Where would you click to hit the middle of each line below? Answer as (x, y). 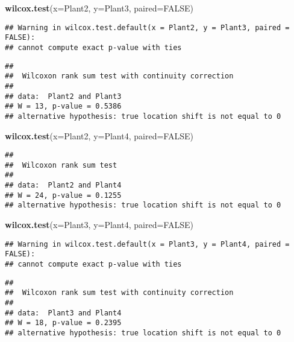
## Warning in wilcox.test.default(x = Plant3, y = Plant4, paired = (147, 244)
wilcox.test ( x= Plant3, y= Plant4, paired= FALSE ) (99, 225)
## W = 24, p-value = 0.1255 (63, 195)
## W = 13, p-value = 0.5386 (63, 106)
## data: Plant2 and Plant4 (63, 185)
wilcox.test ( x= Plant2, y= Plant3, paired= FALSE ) (99, 8)
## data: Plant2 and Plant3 (63, 96)
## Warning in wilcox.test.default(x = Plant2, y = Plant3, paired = (147, 27)
